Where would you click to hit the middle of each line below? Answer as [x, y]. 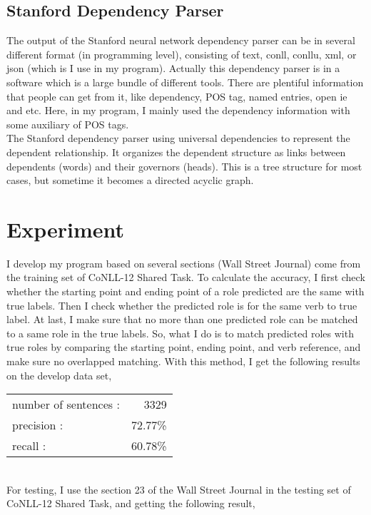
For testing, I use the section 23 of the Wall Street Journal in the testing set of [179, 489]
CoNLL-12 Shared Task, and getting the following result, [131, 503]
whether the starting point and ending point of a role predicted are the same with [185, 291]
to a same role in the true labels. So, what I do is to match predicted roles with [180, 333]
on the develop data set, [59, 375]
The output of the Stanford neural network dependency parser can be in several [181, 40]
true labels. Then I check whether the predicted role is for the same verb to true [182, 305]
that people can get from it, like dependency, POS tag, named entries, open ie [177, 96]
